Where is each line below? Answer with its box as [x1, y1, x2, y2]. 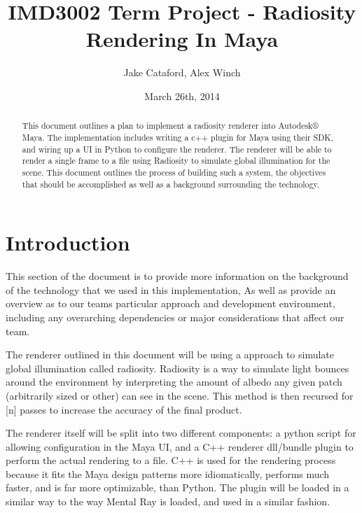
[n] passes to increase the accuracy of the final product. [6, 402, 242, 416]
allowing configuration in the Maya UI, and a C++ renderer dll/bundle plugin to [6, 439, 354, 454]
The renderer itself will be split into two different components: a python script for [6, 426, 356, 440]
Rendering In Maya [85, 24, 279, 53]
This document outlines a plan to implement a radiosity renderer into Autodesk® [22, 120, 319, 132]
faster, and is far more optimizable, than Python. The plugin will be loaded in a [6, 480, 349, 495]
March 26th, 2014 [144, 88, 220, 103]
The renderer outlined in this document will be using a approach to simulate [6, 347, 335, 362]
